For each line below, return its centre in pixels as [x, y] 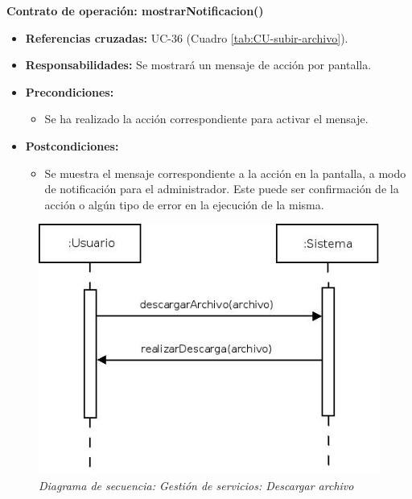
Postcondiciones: [72, 145]
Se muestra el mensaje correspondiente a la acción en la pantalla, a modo [225, 173]
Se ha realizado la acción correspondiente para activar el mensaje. [206, 119]
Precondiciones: [70, 91]
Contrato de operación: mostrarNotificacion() [135, 10]
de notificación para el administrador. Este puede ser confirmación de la [222, 189]
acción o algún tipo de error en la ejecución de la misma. [184, 204]
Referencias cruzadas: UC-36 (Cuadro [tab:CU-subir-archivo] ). [187, 37]
